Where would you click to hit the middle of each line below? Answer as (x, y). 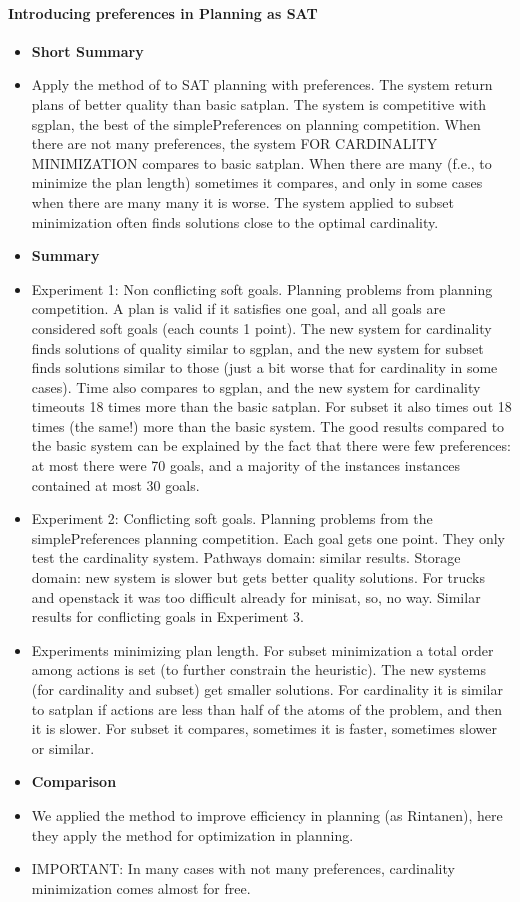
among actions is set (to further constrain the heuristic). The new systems (258, 669)
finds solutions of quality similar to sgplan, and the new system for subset (257, 347)
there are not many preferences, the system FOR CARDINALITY (234, 143)
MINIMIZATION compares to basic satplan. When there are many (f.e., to (261, 162)
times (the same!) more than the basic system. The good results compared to (268, 425)
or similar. (63, 747)
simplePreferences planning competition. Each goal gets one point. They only (268, 537)
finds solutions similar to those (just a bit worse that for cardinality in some (264, 367)
